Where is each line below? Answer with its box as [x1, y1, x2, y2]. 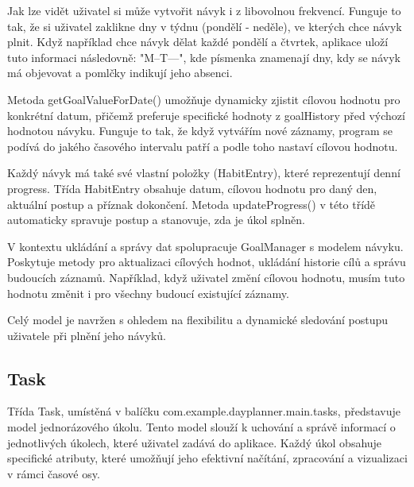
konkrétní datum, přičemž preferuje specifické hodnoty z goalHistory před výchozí [7, 106, 405, 123]
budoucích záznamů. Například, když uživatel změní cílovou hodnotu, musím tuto [7, 269, 405, 285]
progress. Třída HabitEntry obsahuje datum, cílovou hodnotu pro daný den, [7, 180, 377, 196]
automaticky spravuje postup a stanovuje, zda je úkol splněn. [7, 211, 305, 228]
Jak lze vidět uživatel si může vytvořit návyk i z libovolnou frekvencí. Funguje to [7, 2, 401, 18]
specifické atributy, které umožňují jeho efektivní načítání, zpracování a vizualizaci [7, 450, 408, 466]
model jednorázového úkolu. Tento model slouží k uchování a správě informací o [7, 419, 396, 435]
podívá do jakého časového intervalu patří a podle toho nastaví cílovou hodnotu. [7, 137, 398, 154]
